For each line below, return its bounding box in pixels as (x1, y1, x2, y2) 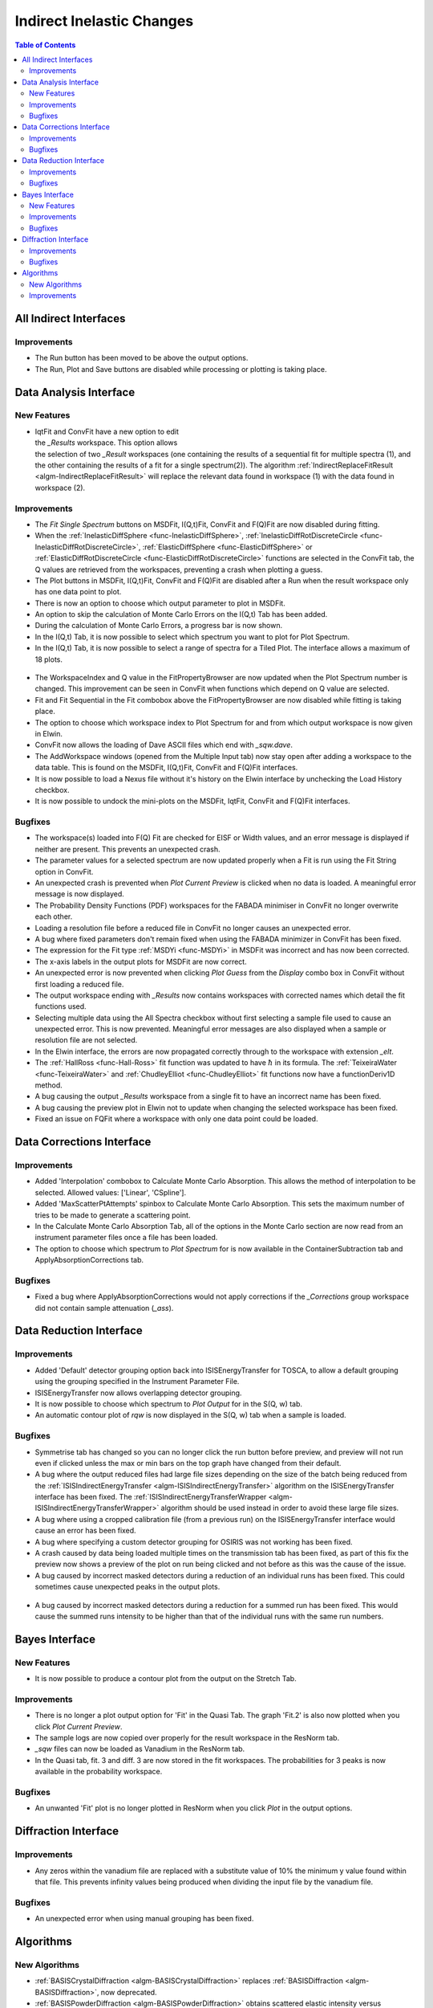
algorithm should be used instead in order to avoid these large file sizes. (160, 1503, 399, 1513)
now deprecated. (100, 1987, 157, 1997)
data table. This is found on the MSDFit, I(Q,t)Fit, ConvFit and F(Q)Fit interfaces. (34, 763, 298, 773)
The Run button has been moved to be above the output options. (34, 353, 249, 363)
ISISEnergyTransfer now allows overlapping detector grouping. (34, 1388, 242, 1398)
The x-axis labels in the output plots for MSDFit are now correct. (34, 957, 248, 966)
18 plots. (34, 655, 63, 664)
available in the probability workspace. (34, 1767, 163, 1777)
